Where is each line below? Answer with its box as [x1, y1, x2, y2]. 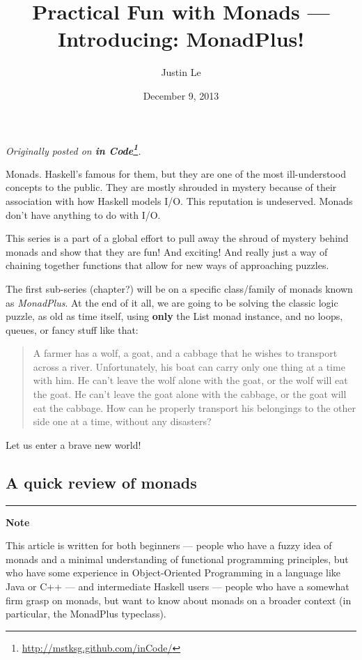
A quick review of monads [6, 471, 197, 493]
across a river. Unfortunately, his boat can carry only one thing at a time [33, 359, 345, 374]
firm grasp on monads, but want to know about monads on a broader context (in [6, 592, 352, 607]
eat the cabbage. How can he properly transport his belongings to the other [33, 400, 356, 415]
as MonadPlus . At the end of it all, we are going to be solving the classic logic [6, 295, 338, 309]
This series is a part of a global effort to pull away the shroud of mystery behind [6, 231, 349, 245]
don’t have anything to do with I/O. [6, 207, 161, 222]
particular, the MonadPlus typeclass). [6, 606, 166, 621]
